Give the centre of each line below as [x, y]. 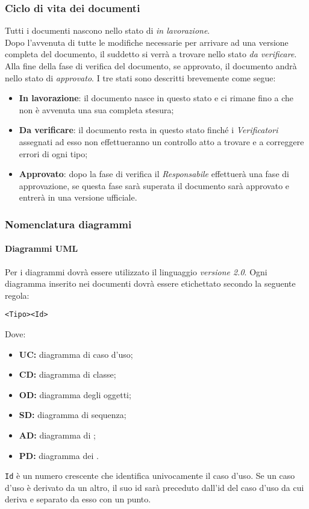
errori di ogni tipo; [53, 153]
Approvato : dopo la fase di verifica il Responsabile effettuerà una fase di [154, 174]
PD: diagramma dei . [59, 455]
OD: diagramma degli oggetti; [75, 394]
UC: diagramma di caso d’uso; [76, 354]
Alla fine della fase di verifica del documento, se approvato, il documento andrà [151, 66]
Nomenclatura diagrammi [68, 224]
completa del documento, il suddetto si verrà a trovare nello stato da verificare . [151, 54]
